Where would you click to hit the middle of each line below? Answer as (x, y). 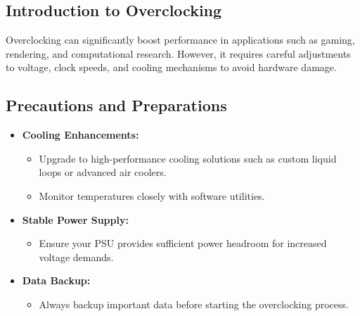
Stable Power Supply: (75, 219)
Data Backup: (56, 280)
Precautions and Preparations (116, 105)
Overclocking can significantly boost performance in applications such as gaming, (180, 40)
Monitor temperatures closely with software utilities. (152, 195)
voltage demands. (76, 257)
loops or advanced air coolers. (103, 172)
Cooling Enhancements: (81, 135)
